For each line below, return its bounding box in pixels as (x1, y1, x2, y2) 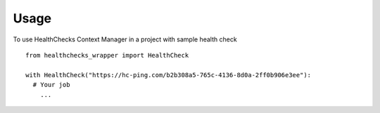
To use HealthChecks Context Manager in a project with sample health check (13, 35, 237, 44)
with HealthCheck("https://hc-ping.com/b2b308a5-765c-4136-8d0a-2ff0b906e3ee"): (25, 71, 312, 79)
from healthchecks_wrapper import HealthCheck (25, 51, 189, 59)
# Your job (32, 81, 70, 89)
